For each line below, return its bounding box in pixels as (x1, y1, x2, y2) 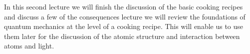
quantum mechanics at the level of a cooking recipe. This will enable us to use (4, 21, 244, 31)
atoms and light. (4, 40, 54, 51)
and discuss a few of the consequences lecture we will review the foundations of (4, 11, 246, 21)
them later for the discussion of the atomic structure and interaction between (4, 30, 240, 41)
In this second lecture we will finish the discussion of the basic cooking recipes (4, 1, 243, 11)
